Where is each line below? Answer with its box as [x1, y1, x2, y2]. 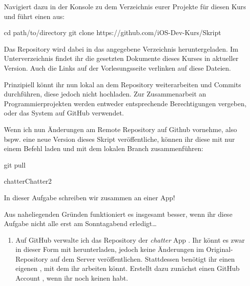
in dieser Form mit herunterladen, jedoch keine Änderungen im [15, 244, 204, 254]
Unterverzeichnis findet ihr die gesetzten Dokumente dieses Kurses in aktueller [4, 53, 239, 63]
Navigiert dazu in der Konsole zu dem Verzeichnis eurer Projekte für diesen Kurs [4, 1, 246, 11]
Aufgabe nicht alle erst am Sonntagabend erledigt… [4, 218, 157, 229]
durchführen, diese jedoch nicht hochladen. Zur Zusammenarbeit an [4, 89, 207, 99]
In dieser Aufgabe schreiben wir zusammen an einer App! [4, 192, 175, 202]
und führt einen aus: [4, 11, 65, 21]
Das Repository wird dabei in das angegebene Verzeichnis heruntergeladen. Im [4, 43, 239, 54]
